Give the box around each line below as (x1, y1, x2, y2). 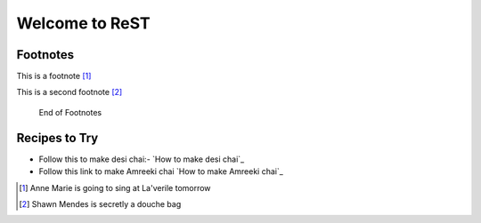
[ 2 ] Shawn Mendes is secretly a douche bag (19, 198, 182, 209)
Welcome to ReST (16, 13, 151, 33)
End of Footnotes (38, 107, 102, 117)
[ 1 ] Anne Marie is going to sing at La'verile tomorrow (19, 182, 211, 193)
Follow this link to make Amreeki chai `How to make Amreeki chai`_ (38, 166, 284, 177)
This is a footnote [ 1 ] (16, 71, 92, 82)
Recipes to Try (16, 130, 99, 146)
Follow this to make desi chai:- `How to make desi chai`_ (38, 154, 245, 164)
